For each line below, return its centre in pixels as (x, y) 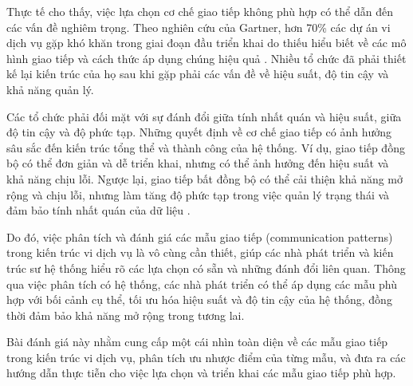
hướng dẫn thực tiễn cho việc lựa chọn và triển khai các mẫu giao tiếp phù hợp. (201, 373)
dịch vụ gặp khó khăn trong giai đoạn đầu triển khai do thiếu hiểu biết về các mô (206, 43)
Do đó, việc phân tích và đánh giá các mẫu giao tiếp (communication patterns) (200, 236)
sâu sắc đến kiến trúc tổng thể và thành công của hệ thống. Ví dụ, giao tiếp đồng (206, 147)
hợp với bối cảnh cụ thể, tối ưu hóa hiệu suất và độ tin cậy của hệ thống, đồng (199, 299)
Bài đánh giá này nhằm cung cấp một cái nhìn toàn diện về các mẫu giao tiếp (197, 342)
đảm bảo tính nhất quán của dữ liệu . (98, 210)
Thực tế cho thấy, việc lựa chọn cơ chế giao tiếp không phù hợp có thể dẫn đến (200, 11)
